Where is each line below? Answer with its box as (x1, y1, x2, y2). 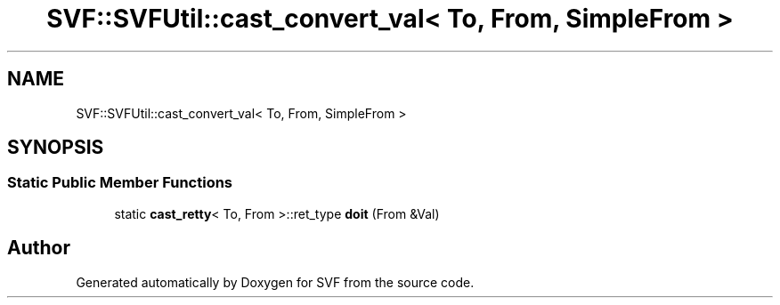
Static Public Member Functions (7, 173, 233, 192)
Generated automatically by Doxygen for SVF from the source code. (76, 274, 475, 290)
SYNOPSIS (7, 136, 104, 159)
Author (7, 237, 70, 260)
